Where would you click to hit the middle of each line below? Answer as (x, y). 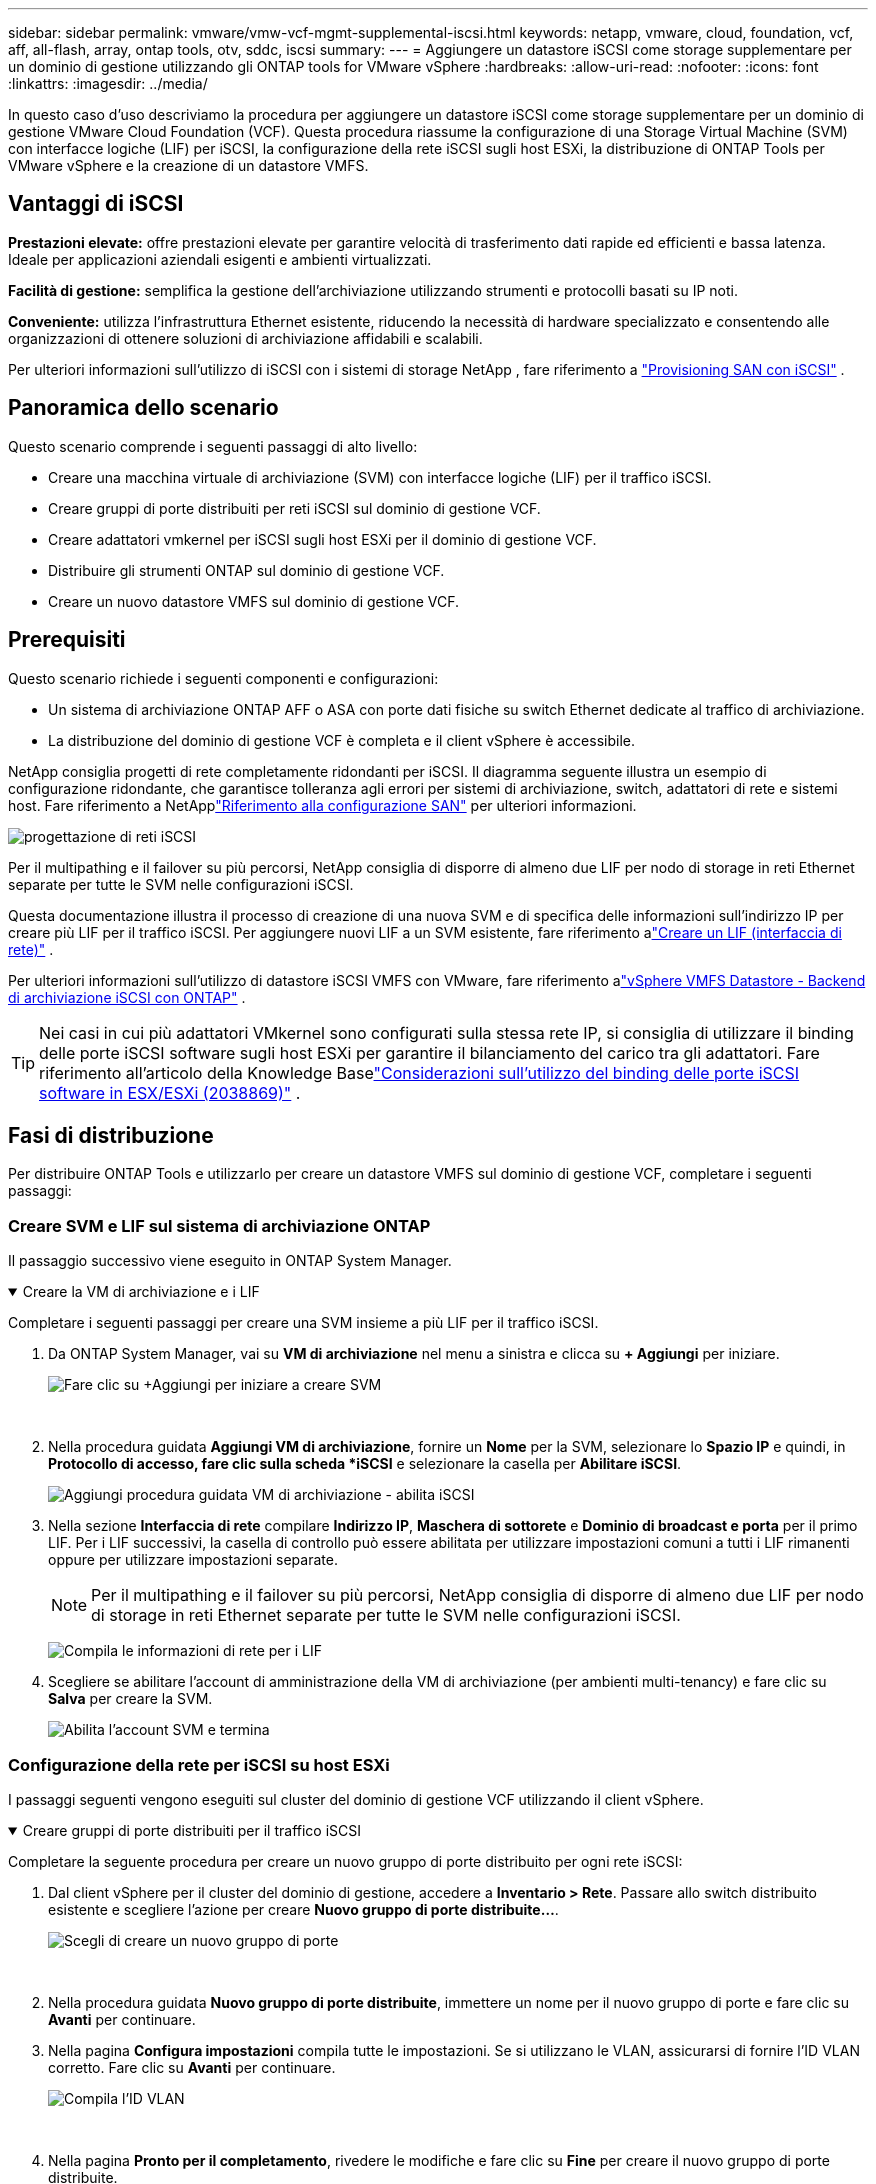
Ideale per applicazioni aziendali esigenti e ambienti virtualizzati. (220, 259)
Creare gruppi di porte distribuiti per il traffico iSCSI (192, 1830)
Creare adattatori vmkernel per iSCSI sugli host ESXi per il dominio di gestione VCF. (322, 539)
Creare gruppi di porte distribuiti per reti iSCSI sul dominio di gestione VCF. (294, 508)
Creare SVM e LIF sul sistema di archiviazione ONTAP (219, 1225)
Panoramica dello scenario (143, 408)
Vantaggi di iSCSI (96, 204)
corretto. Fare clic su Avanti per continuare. (192, 2067)
